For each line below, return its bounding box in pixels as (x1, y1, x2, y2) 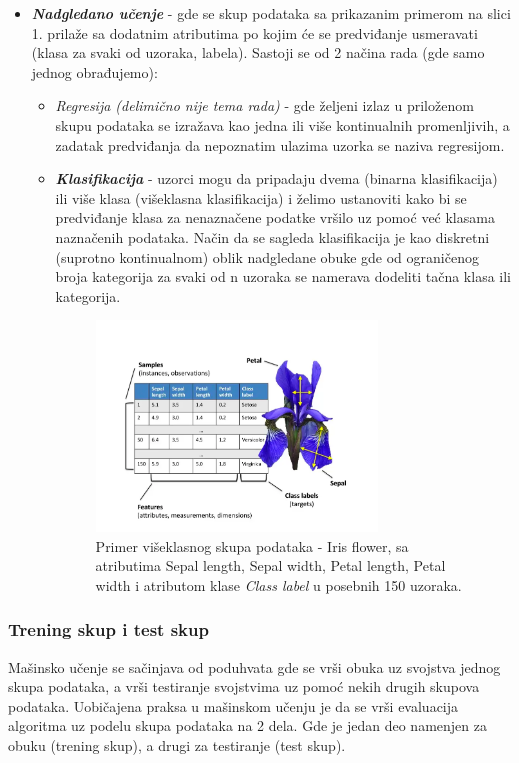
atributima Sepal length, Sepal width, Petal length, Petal (95, 555, 446, 576)
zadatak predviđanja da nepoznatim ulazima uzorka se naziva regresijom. (55, 134, 505, 155)
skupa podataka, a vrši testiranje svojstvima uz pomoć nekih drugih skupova (8, 676, 480, 697)
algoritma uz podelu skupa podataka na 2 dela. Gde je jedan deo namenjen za (8, 715, 487, 736)
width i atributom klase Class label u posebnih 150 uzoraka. (95, 574, 462, 595)
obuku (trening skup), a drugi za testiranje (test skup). (8, 734, 346, 755)
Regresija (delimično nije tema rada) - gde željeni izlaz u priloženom (55, 95, 474, 116)
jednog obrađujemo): (31, 61, 158, 82)
